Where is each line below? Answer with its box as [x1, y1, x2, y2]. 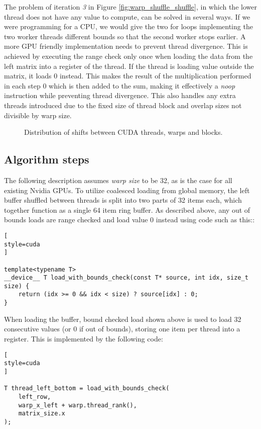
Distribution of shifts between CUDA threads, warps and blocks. [24, 127, 223, 137]
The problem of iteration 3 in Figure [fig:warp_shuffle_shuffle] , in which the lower [4, 2, 257, 12]
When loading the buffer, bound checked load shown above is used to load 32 [4, 313, 241, 324]
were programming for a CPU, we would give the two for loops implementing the [4, 21, 253, 32]
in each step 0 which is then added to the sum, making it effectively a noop [4, 80, 235, 91]
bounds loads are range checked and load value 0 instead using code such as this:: [4, 214, 255, 225]
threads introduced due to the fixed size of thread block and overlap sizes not [4, 100, 242, 110]
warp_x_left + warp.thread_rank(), [18, 401, 137, 409]
